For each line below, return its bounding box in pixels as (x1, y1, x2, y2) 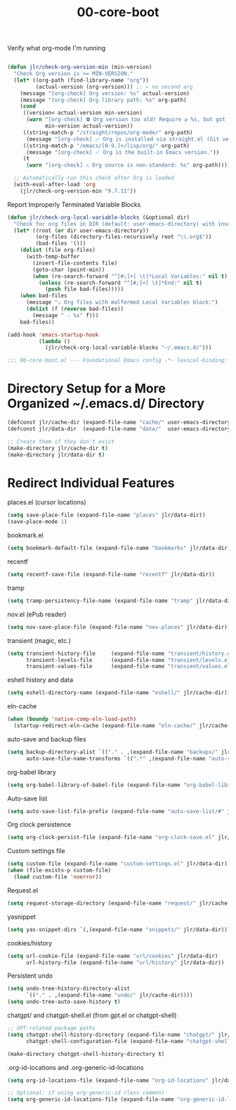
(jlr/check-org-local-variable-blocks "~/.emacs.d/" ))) (44, 344, 212, 352)
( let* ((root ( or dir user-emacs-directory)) (13, 227, 150, 234)
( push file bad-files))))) (44, 286, 124, 293)
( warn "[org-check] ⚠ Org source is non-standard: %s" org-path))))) (25, 162, 234, 169)
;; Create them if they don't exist (7, 438, 114, 445)
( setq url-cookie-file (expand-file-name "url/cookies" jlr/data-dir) (7, 952, 218, 959)
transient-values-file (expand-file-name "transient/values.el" (25, 663, 234, 670)
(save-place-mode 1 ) (7, 518, 68, 525)
